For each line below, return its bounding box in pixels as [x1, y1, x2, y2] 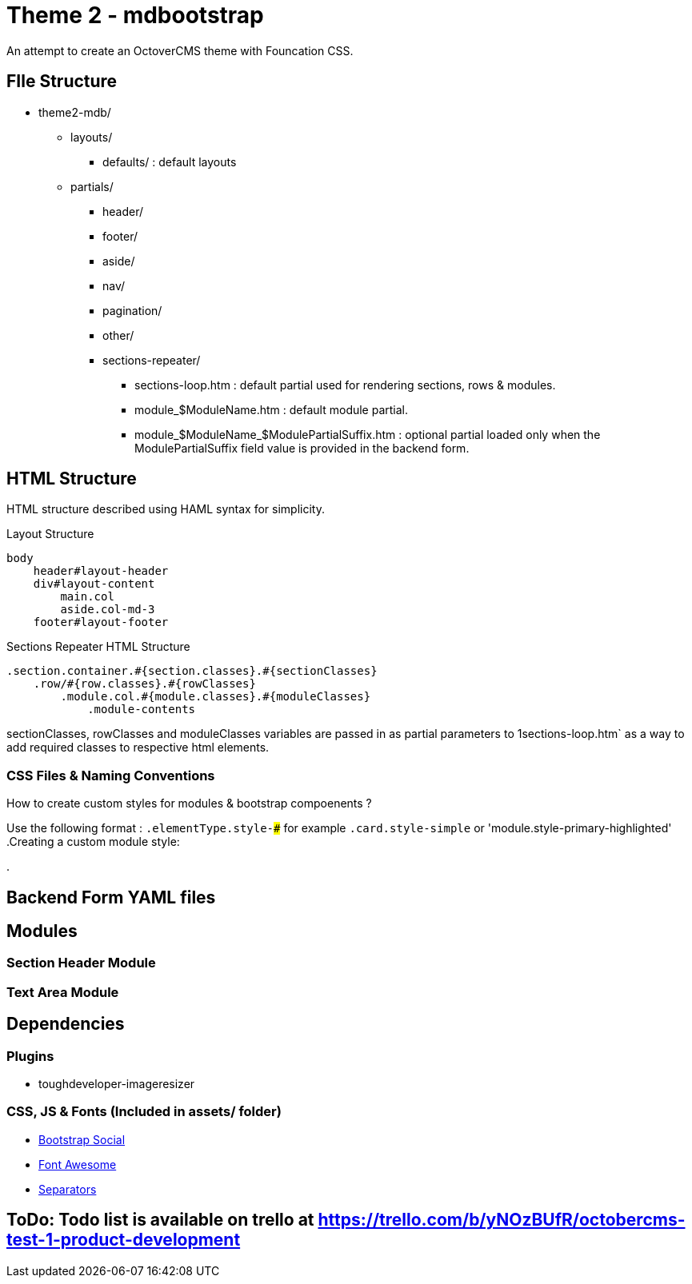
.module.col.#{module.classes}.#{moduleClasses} [60, 690, 371, 704]
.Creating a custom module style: [6, 835, 180, 849]
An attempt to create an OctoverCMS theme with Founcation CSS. [6, 43, 354, 58]
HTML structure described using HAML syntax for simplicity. [6, 502, 325, 516]
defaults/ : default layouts [102, 154, 237, 169]
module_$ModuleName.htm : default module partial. [134, 402, 409, 417]
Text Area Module [6, 983, 119, 1000]
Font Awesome [38, 1157, 117, 1171]
